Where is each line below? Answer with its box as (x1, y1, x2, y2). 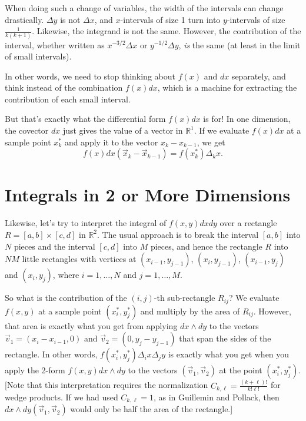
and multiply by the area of (140, 304, 240, 317)
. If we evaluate (194, 124, 250, 137)
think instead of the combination (5, 81, 123, 94)
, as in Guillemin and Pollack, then (153, 390, 280, 403)
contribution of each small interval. (5, 92, 131, 105)
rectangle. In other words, (5, 348, 98, 360)
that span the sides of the (179, 332, 271, 344)
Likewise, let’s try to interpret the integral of (5, 217, 167, 229)
